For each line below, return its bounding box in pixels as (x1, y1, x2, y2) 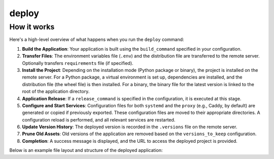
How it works (9, 22, 55, 31)
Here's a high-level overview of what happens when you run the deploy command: (9, 36, 185, 43)
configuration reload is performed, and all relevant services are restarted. (22, 116, 176, 123)
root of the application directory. (22, 89, 90, 95)
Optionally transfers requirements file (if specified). (22, 60, 134, 66)
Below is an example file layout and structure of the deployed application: (9, 147, 163, 153)
